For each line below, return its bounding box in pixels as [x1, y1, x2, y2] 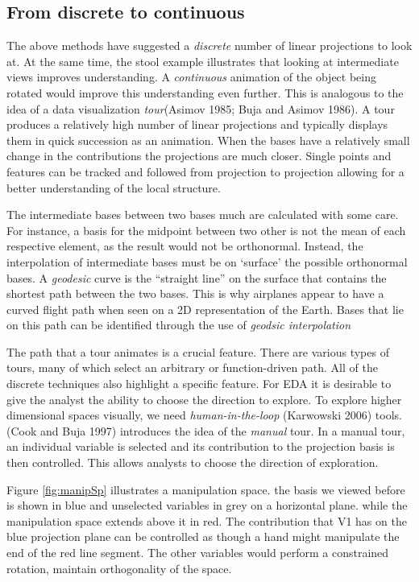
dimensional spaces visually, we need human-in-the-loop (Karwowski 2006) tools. [6, 407, 402, 423]
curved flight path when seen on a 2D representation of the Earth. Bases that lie [6, 300, 404, 317]
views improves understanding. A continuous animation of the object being [6, 68, 376, 85]
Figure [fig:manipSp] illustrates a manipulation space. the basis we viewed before [6, 481, 405, 497]
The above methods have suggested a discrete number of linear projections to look [6, 37, 413, 54]
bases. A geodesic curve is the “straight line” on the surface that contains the [6, 269, 387, 286]
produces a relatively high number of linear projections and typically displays [6, 116, 388, 133]
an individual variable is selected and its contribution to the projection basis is [6, 438, 395, 455]
